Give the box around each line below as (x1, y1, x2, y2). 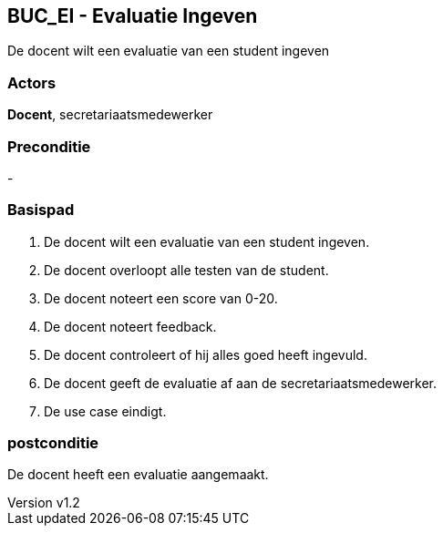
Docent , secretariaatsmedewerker (7, 107, 213, 123)
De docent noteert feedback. (44, 318, 217, 334)
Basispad (7, 200, 75, 220)
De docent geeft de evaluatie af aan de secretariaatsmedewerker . (44, 374, 438, 391)
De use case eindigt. (44, 403, 167, 419)
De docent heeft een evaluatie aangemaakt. (7, 466, 269, 483)
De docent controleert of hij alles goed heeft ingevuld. (44, 346, 367, 363)
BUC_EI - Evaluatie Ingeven (7, 5, 258, 27)
